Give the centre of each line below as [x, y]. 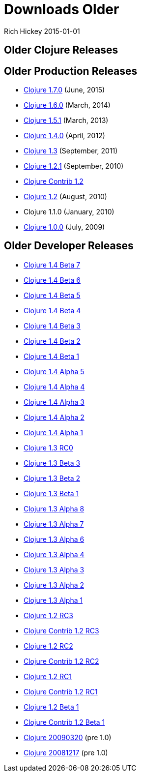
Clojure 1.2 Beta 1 [51, 707]
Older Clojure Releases [61, 50]
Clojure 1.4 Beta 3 [52, 326]
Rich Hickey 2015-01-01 [42, 31]
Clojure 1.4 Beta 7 [52, 265]
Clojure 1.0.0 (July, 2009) [64, 227]
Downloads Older [62, 9]
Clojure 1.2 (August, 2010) [65, 197]
